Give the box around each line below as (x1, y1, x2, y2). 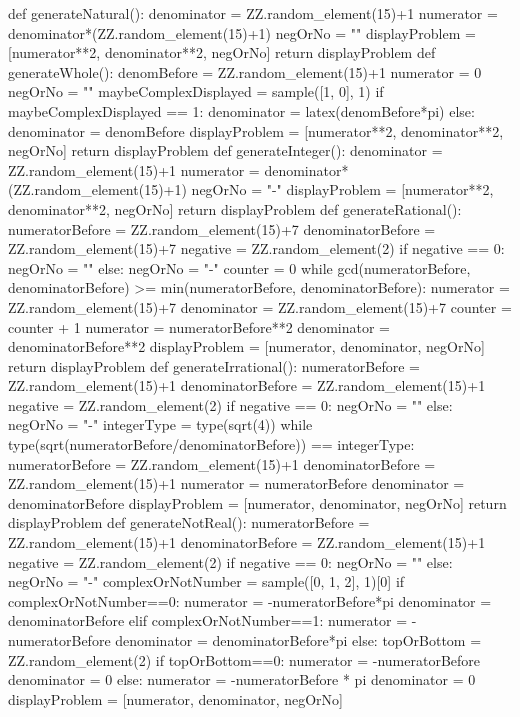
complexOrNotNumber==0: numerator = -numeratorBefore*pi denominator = (8, 590, 492, 611)
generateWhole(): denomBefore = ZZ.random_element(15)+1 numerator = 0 (8, 61, 482, 82)
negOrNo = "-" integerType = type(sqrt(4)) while (8, 414, 313, 435)
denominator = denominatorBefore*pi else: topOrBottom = (115, 630, 482, 650)
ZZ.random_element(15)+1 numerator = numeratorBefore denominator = (8, 473, 465, 494)
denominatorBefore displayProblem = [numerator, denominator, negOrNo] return (8, 492, 507, 513)
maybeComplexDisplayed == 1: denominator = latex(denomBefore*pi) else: (8, 100, 475, 121)
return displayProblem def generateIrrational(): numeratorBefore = (8, 355, 420, 376)
